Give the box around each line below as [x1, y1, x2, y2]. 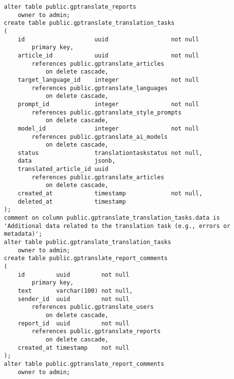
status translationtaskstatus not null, [18, 149, 203, 156]
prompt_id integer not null [18, 100, 199, 108]
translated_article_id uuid [18, 166, 108, 173]
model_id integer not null [18, 125, 199, 132]
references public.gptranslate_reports [32, 328, 161, 335]
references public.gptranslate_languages [32, 84, 168, 92]
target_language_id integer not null [18, 76, 199, 83]
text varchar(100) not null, [18, 287, 133, 294]
